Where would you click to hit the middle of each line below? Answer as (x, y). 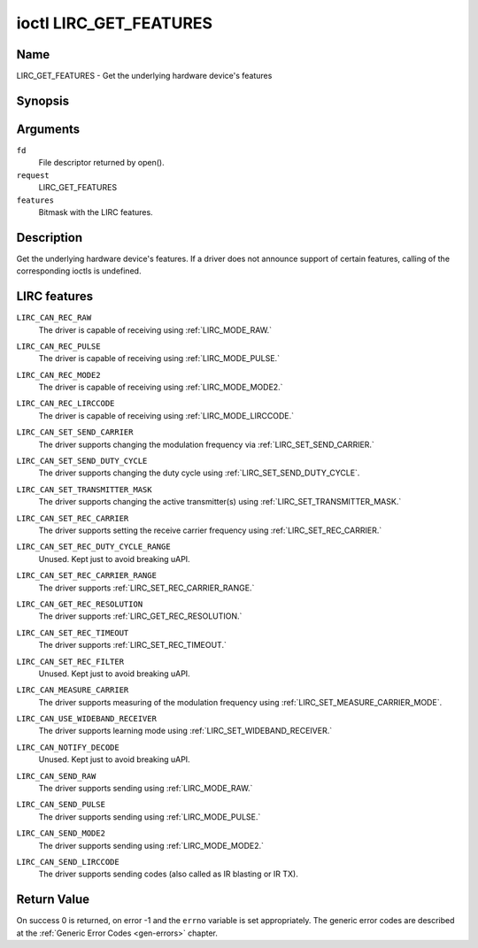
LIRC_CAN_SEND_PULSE (61, 805)
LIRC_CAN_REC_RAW (54, 318)
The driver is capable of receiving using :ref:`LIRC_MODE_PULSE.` (159, 358)
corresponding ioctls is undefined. (79, 271)
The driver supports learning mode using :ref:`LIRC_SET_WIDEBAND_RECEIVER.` (185, 731)
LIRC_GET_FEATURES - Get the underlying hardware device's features (144, 76)
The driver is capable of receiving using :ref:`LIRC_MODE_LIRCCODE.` (166, 415)
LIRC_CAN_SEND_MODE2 (61, 833)
